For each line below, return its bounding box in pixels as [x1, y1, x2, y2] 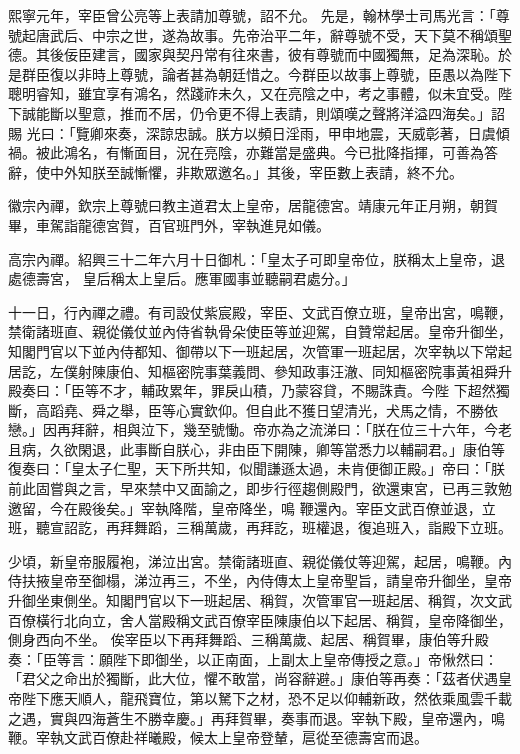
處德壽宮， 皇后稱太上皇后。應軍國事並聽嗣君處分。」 [8, 268, 356, 289]
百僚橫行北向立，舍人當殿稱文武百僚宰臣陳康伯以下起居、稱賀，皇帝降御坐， [8, 609, 512, 630]
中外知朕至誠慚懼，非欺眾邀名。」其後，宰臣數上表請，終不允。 [49, 161, 463, 182]
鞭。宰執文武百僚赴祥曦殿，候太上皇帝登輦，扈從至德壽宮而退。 [8, 727, 428, 748]
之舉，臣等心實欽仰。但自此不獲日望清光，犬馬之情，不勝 [105, 399, 484, 420]
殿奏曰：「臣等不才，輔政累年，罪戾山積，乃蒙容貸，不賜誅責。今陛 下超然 [8, 380, 496, 401]
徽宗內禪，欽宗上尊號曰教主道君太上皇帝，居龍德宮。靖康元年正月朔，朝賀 [8, 195, 498, 216]
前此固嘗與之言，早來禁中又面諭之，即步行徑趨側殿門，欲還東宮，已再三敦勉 [8, 478, 512, 499]
